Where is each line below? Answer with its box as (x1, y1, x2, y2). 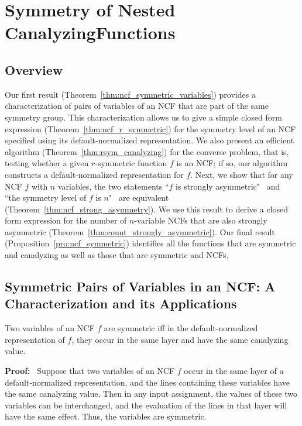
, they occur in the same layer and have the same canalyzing (71, 333, 289, 345)
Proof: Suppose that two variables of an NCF (5, 365, 175, 377)
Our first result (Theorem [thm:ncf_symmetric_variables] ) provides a (5, 88, 256, 100)
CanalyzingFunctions (5, 20, 176, 44)
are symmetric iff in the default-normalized (104, 322, 258, 334)
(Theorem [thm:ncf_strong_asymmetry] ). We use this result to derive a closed (5, 202, 289, 215)
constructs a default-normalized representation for (5, 168, 184, 180)
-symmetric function (95, 157, 167, 169)
